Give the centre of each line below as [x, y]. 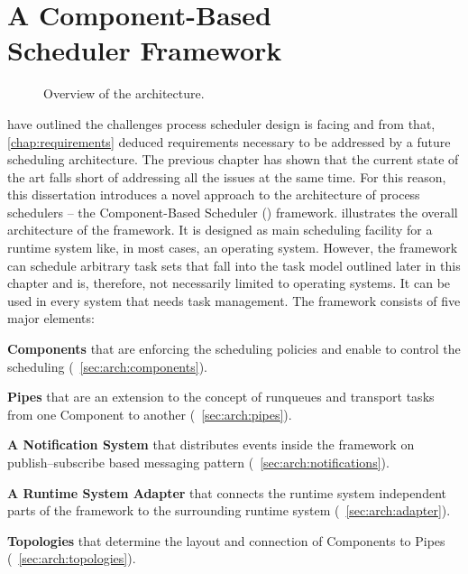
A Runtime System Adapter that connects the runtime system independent [227, 492]
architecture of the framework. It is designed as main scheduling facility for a [220, 230]
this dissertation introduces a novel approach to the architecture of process [214, 194]
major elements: [51, 318]
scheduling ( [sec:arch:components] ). [107, 366]
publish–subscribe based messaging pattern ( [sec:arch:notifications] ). [198, 462]
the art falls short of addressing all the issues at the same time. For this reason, [227, 176]
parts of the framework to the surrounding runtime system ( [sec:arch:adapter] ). [229, 510]
